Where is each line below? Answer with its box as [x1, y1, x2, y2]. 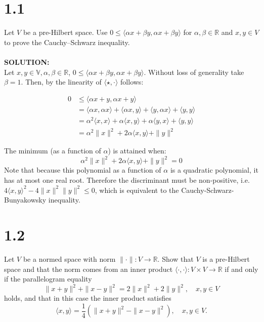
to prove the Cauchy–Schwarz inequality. [4, 36, 130, 47]
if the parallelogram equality [4, 273, 92, 284]
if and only [225, 263, 258, 274]
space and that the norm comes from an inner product [4, 263, 173, 274]
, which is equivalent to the [95, 184, 179, 195]
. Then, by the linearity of [21, 76, 102, 87]
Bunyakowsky [4, 194, 47, 205]
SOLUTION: [4, 56, 50, 67]
